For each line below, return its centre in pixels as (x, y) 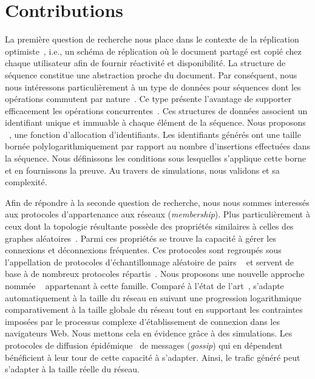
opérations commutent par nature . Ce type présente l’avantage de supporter (148, 99)
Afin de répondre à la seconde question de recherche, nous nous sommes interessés (157, 202)
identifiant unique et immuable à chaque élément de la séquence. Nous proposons (155, 122)
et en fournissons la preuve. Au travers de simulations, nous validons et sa (142, 170)
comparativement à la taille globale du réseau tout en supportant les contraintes (154, 309)
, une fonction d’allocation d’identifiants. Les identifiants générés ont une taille (155, 134)
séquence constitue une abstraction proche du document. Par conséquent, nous (151, 74)
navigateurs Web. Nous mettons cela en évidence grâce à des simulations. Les (149, 333)
